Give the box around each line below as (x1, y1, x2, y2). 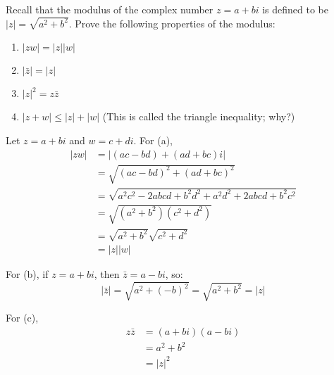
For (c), (6, 310, 39, 325)
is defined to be (262, 2, 329, 16)
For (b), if (6, 267, 49, 281)
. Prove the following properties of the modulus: (68, 15, 276, 30)
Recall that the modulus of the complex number (6, 2, 214, 16)
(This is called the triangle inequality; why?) (102, 109, 295, 124)
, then (94, 267, 120, 281)
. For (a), (133, 133, 173, 148)
